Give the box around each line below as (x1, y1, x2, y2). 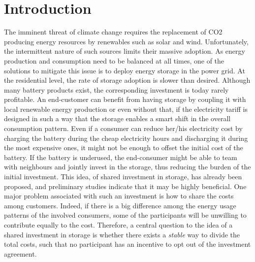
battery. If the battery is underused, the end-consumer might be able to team (4, 152, 237, 162)
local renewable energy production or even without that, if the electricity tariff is (4, 103, 248, 114)
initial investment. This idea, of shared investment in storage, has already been (4, 171, 242, 182)
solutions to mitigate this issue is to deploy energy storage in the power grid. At (4, 65, 245, 75)
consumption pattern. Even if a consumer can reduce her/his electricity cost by (4, 123, 243, 133)
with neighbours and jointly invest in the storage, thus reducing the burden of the (4, 162, 251, 172)
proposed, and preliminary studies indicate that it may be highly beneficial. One (4, 181, 247, 191)
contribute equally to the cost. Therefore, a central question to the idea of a (4, 220, 233, 229)
